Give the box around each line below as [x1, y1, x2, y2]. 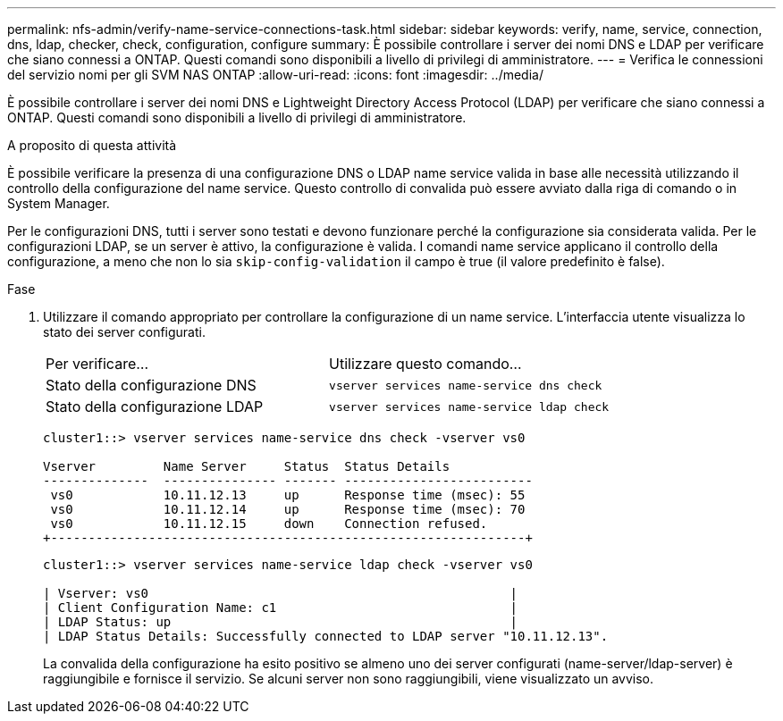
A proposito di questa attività [7, 138, 177, 153]
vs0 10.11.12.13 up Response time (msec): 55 [50, 488, 526, 502]
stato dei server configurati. [43, 324, 206, 340]
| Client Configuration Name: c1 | [43, 600, 518, 615]
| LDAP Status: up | [43, 615, 518, 629]
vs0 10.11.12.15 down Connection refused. [50, 516, 488, 531]
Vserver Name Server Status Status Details [43, 459, 450, 474]
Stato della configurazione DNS [46, 376, 257, 394]
